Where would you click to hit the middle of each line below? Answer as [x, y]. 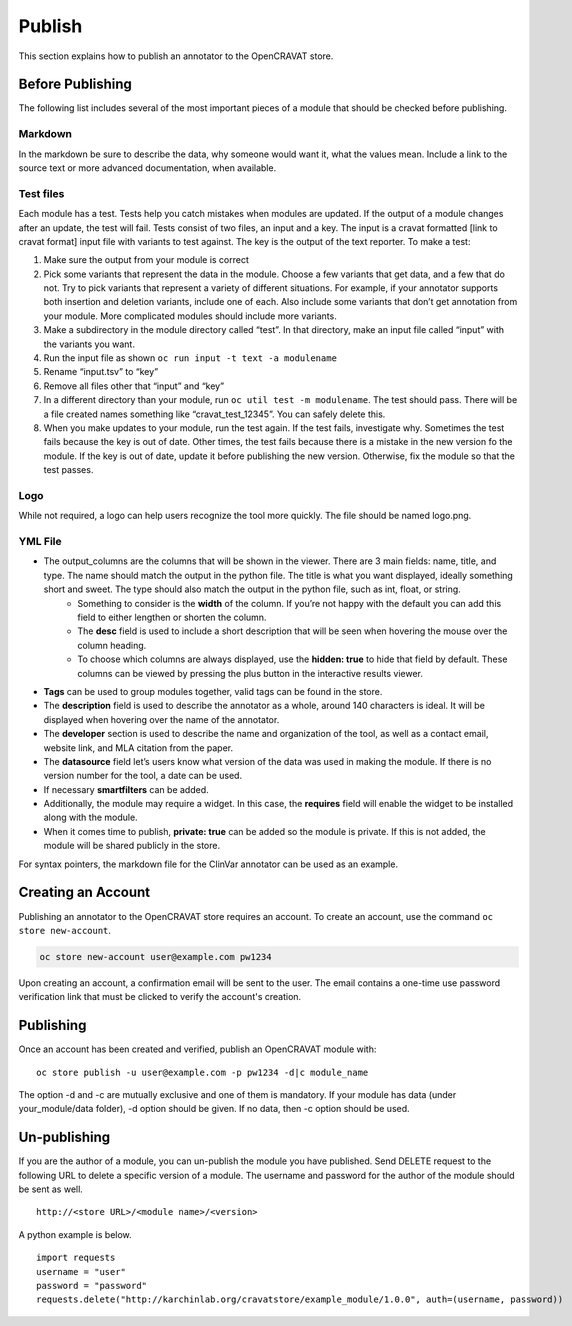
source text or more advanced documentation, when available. [147, 167]
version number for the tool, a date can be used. [143, 776]
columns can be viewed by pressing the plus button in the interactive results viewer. [250, 673]
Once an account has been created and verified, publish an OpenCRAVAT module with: [197, 1049]
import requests [76, 1258]
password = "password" [92, 1286]
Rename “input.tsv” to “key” [101, 372]
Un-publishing [64, 1137]
